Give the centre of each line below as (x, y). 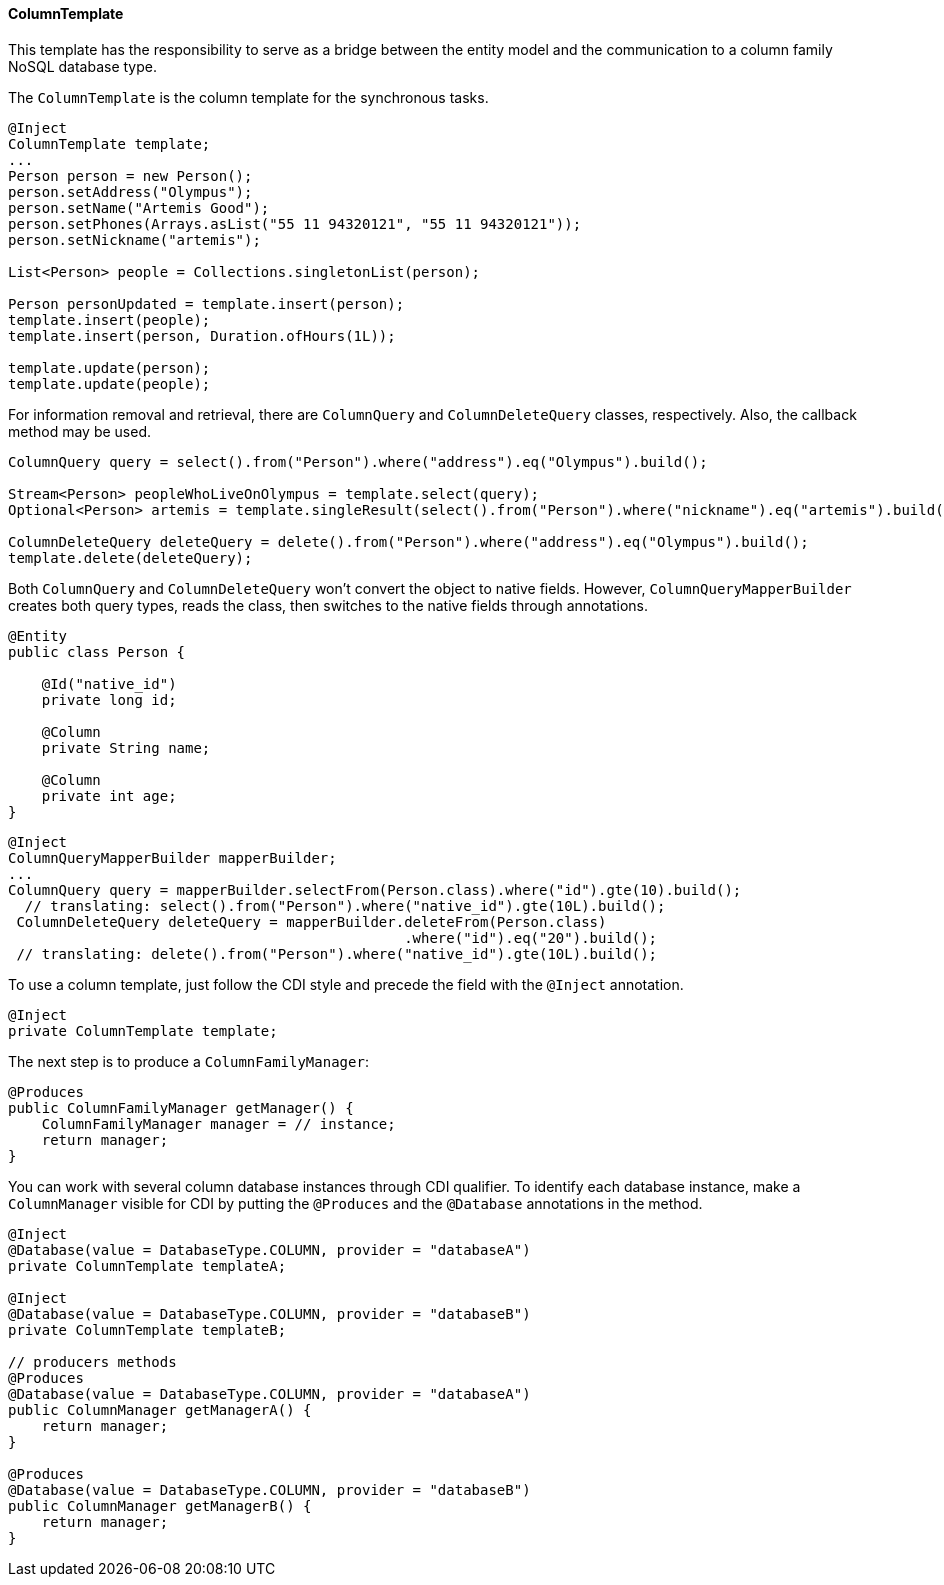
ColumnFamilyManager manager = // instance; (218, 1123)
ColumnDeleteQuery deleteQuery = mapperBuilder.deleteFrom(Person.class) (311, 921)
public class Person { (97, 651)
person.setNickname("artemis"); (134, 239)
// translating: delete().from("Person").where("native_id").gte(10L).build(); (337, 953)
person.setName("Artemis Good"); (139, 207)
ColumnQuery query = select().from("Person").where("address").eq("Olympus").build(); (358, 461)
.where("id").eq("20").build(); (531, 937)
